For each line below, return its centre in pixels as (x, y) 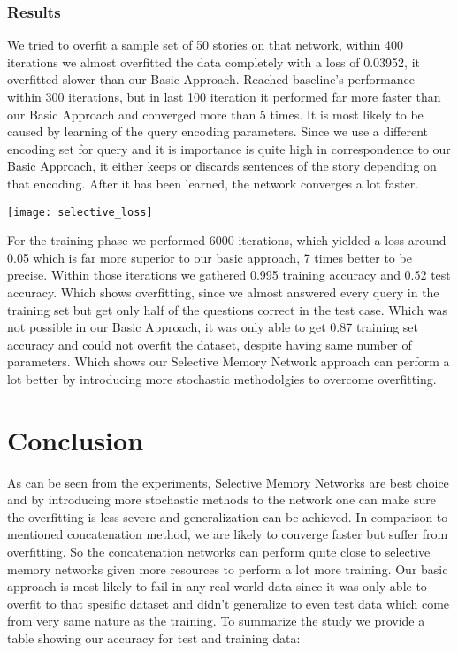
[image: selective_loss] (80, 212)
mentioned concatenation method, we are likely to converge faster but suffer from (228, 534)
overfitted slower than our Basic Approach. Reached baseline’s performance (211, 79)
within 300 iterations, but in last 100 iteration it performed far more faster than (224, 96)
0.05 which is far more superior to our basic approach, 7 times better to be (210, 257)
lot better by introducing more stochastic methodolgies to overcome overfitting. (222, 378)
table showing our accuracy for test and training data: (154, 638)
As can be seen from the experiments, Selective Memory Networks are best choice (228, 482)
